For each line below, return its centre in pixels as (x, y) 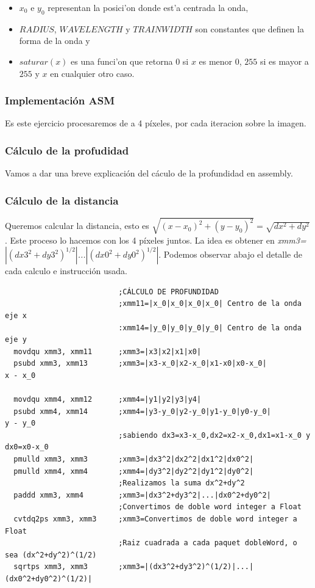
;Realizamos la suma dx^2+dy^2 (182, 483)
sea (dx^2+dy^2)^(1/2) (51, 555)
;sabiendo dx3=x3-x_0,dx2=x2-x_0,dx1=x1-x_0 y (214, 435)
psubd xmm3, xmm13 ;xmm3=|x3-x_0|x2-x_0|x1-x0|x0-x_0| (140, 364)
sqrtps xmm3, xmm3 (51, 567)
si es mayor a (284, 61)
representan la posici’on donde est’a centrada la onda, (148, 7)
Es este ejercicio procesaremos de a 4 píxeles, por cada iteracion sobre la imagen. (156, 123)
